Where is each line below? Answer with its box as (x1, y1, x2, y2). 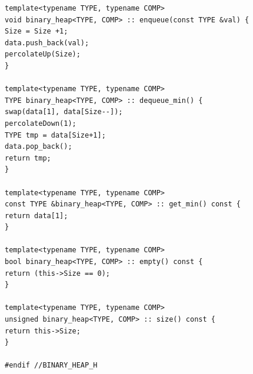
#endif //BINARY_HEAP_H (5, 361, 98, 370)
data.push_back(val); (5, 38, 89, 47)
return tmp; (5, 153, 51, 162)
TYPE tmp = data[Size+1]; (5, 131, 106, 139)
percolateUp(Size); (5, 50, 81, 59)
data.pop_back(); (5, 142, 72, 151)
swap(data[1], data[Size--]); (5, 108, 123, 116)
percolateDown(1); (5, 119, 76, 128)
